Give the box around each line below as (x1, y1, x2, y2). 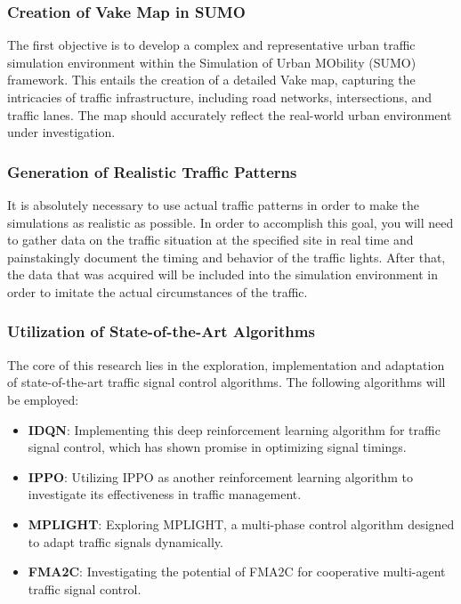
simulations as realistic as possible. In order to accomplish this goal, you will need (7, 213, 454, 231)
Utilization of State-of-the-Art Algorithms (7, 320, 315, 342)
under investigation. (7, 123, 116, 141)
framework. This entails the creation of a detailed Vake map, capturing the (7, 70, 416, 89)
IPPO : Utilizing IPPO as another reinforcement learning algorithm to (28, 467, 413, 486)
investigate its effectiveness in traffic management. (28, 485, 302, 503)
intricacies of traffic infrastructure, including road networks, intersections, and (7, 88, 433, 106)
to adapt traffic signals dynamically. (28, 532, 223, 551)
